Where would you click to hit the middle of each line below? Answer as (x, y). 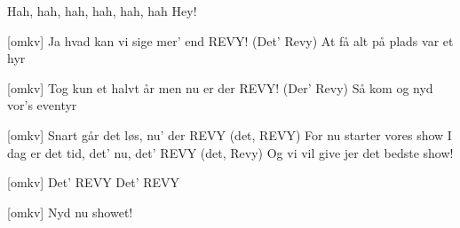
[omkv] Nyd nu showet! (70, 212)
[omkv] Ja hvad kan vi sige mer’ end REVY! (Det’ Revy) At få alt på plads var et (230, 40)
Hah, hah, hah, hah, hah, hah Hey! (102, 11)
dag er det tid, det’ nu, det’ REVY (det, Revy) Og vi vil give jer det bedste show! (230, 152)
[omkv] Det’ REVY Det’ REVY (94, 182)
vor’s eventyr (42, 105)
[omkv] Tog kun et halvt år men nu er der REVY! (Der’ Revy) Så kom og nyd (220, 87)
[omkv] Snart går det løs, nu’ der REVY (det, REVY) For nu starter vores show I (230, 134)
